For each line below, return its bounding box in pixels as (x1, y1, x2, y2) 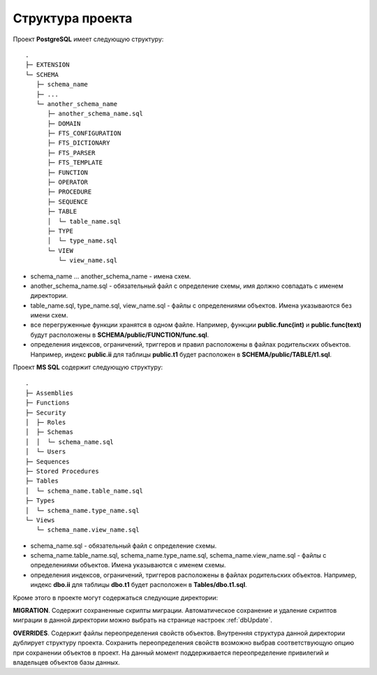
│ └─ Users (25, 448, 66, 456)
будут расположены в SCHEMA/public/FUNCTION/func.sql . (30, 331, 209, 339)
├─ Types (25, 497, 55, 505)
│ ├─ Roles (25, 419, 66, 426)
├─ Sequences (25, 458, 70, 465)
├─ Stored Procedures (25, 467, 99, 475)
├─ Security (25, 409, 66, 416)
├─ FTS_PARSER (47, 149, 96, 157)
